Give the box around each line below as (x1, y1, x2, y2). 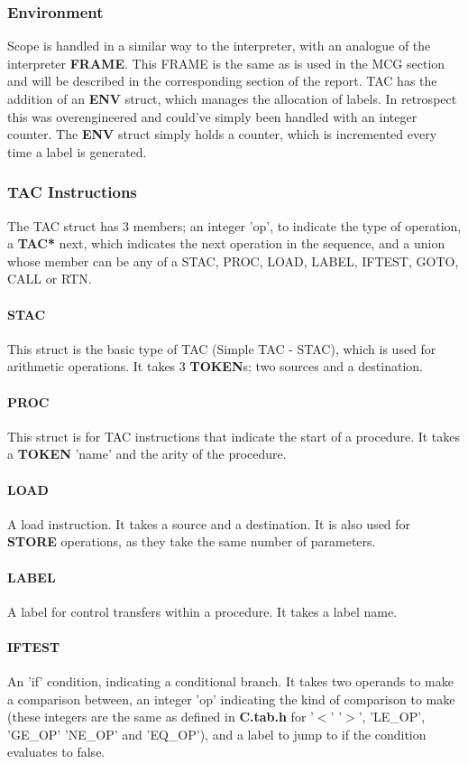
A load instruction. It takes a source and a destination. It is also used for (7, 514, 411, 533)
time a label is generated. (7, 142, 147, 161)
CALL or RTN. (7, 269, 92, 288)
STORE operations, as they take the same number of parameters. (7, 532, 376, 551)
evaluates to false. (7, 742, 106, 761)
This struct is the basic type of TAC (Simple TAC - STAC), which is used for (7, 339, 436, 358)
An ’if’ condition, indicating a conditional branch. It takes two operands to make (7, 672, 454, 691)
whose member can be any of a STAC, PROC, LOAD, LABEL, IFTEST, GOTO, (7, 251, 459, 270)
